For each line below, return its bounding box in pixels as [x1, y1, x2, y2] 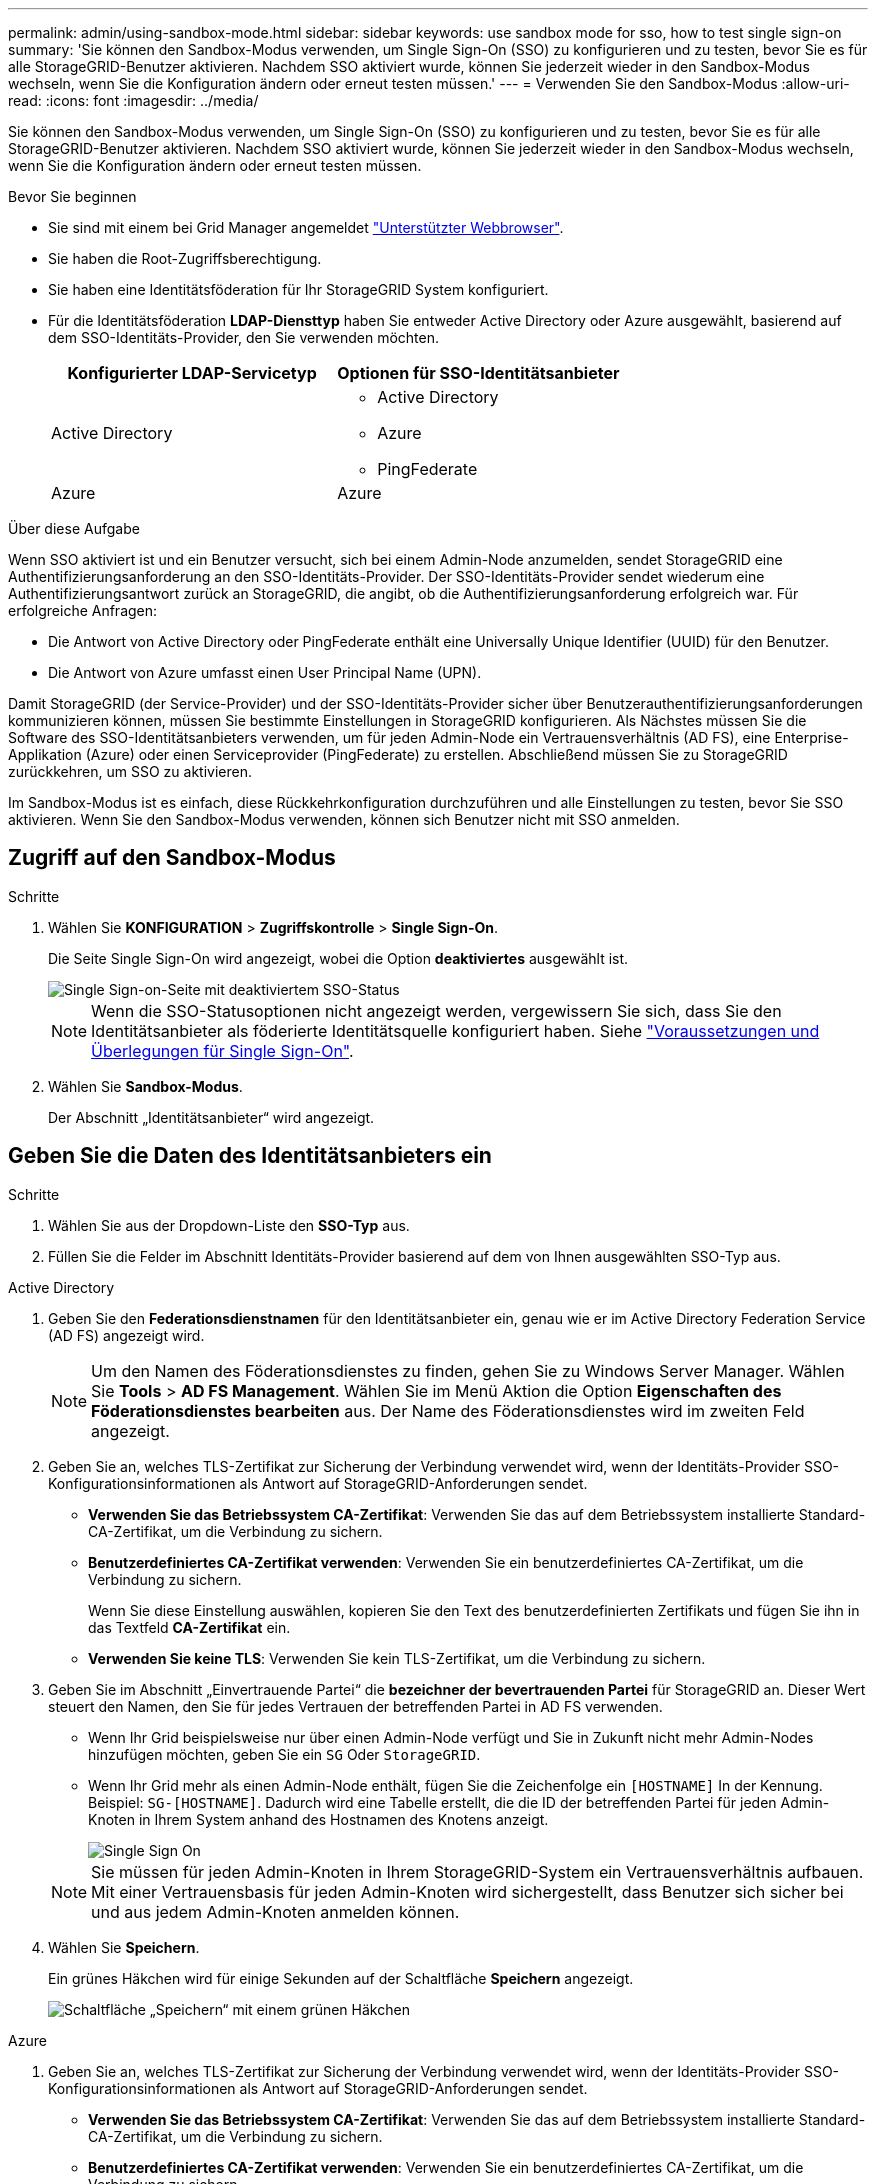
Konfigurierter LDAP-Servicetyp [67, 363, 317, 383]
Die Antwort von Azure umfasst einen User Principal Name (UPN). [48, 664, 482, 681]
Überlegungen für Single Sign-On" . [91, 1040, 354, 1061]
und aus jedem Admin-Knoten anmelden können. [91, 1901, 460, 1922]
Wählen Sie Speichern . [48, 1938, 200, 1956]
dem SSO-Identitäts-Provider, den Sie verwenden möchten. [48, 329, 440, 346]
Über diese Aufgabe [8, 520, 140, 537]
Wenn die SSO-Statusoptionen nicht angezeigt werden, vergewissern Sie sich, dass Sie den [91, 1000, 782, 1021]
